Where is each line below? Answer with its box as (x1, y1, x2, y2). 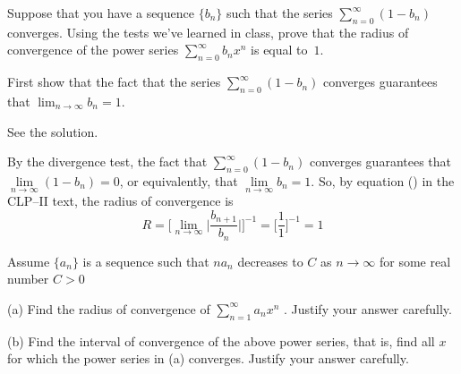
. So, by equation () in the (311, 171, 455, 190)
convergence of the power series (7, 40, 179, 59)
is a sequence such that (82, 251, 209, 270)
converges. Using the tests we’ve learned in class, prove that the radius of (7, 22, 409, 41)
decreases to (237, 251, 303, 270)
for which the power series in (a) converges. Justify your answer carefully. (7, 349, 409, 368)
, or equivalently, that (119, 171, 238, 190)
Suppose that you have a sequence (7, 4, 194, 21)
